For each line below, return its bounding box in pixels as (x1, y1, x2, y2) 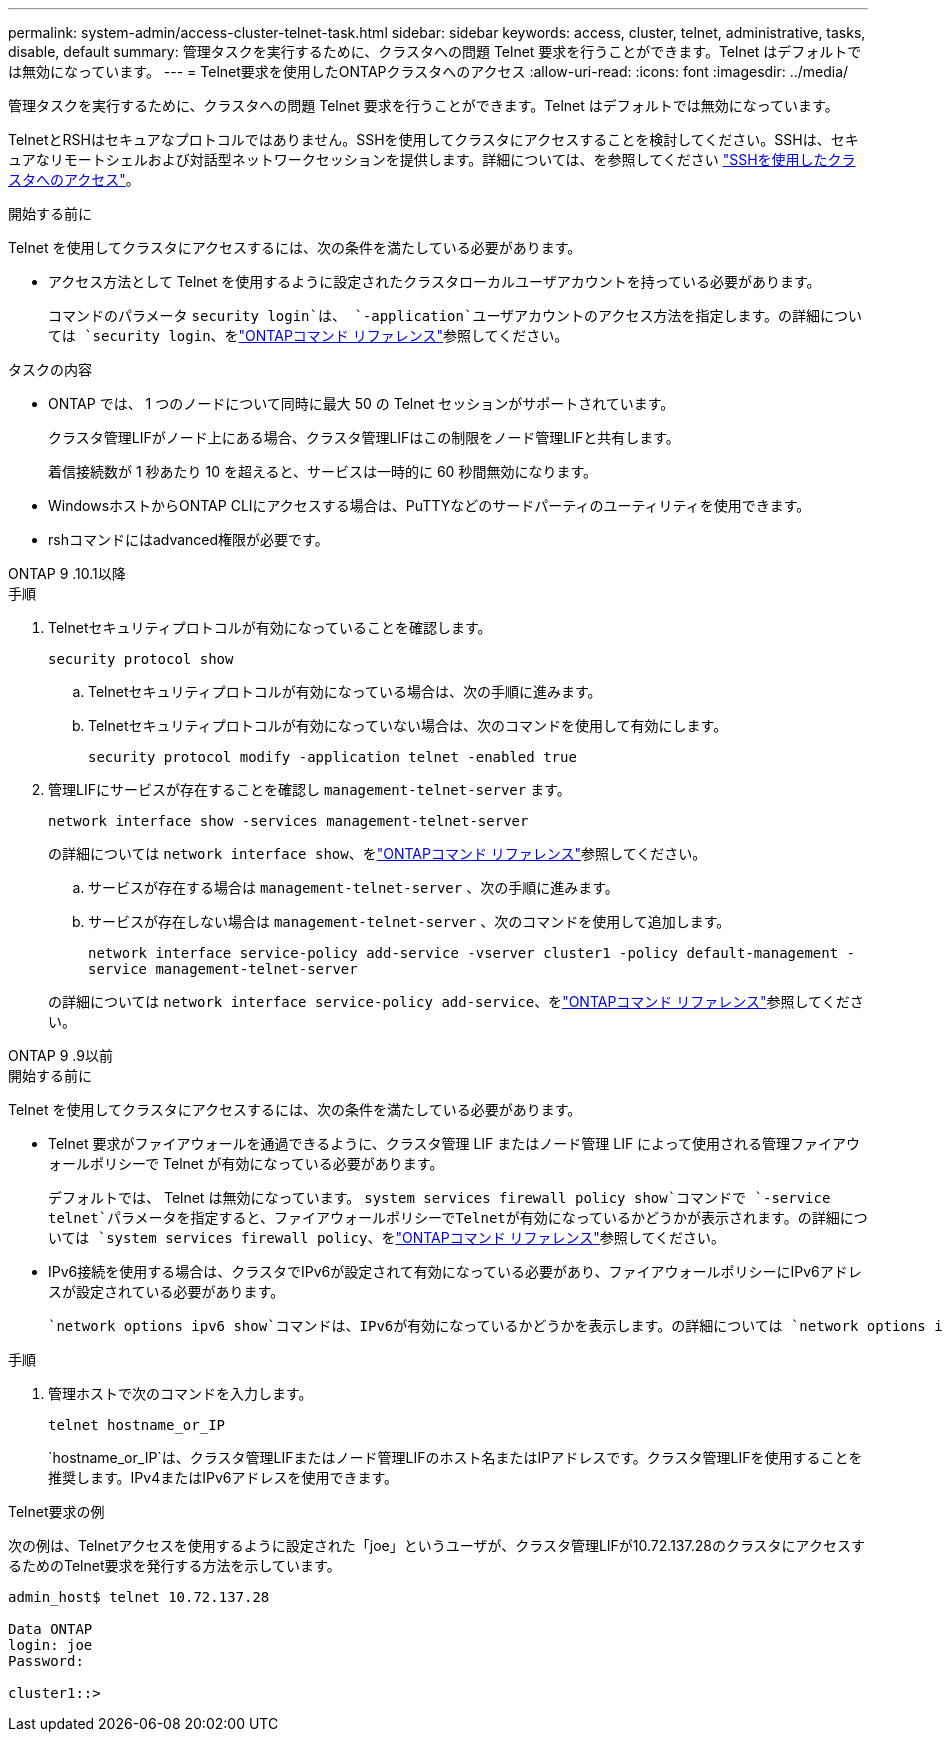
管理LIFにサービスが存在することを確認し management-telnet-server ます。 (48, 781, 571, 798)
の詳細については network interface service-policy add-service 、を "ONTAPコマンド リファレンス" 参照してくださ (48, 993, 864, 1010)
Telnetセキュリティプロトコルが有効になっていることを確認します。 (48, 619, 492, 636)
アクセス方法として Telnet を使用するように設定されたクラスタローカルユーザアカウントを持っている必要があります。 (48, 273, 821, 290)
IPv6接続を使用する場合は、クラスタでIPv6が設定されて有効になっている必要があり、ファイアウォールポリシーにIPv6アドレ (48, 1263, 862, 1280)
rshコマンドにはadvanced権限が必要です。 (48, 531, 329, 548)
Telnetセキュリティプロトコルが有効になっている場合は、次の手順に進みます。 (88, 683, 602, 700)
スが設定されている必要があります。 (48, 1283, 285, 1300)
